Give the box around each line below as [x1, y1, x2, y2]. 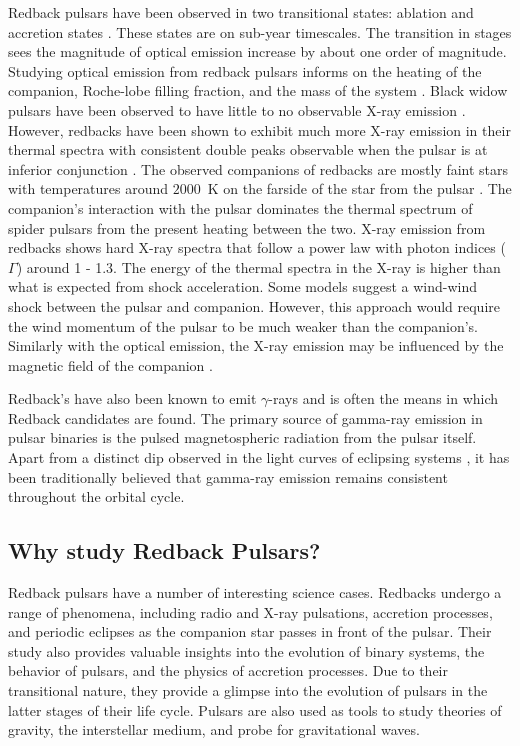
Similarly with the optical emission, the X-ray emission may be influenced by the [8, 335, 504, 356]
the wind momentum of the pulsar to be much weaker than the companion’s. [8, 315, 478, 336]
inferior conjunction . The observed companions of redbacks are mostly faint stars [8, 158, 509, 179]
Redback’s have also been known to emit [8, 388, 257, 409]
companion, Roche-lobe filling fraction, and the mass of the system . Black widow [8, 80, 508, 101]
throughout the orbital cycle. [8, 486, 185, 507]
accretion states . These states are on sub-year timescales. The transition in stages [8, 21, 512, 42]
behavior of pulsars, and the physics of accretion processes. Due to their [8, 660, 448, 681]
